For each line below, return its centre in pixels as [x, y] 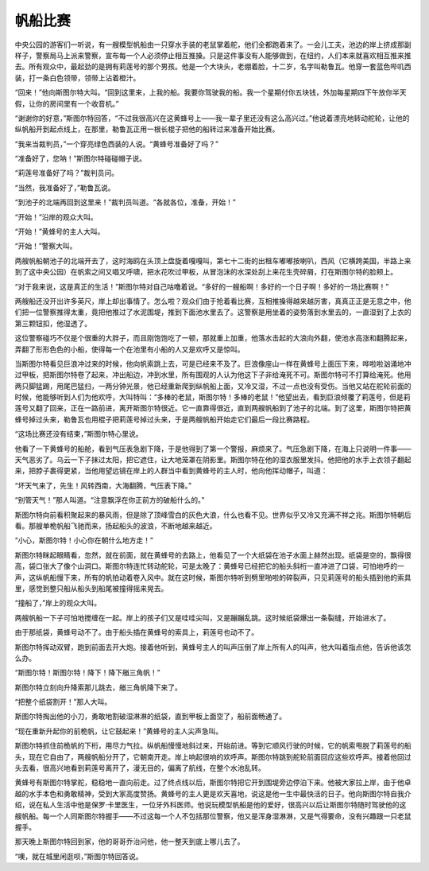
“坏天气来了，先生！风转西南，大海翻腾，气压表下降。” [103, 485]
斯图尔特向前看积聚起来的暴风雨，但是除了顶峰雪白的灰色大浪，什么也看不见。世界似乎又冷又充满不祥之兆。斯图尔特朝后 [213, 515]
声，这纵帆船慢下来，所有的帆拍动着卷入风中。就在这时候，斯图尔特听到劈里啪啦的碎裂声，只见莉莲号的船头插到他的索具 [213, 577]
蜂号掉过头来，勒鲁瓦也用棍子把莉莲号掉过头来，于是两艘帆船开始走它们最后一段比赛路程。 [164, 419]
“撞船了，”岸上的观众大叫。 [58, 603]
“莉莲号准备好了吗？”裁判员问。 [67, 173]
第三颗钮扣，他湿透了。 [53, 323]
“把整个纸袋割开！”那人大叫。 [63, 702]
